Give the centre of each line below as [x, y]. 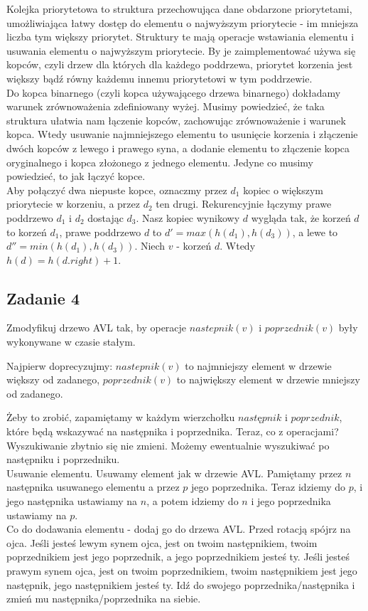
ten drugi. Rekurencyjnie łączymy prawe [244, 204]
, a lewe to [315, 232]
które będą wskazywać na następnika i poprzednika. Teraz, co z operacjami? [173, 431]
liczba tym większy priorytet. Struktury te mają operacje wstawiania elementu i [180, 37]
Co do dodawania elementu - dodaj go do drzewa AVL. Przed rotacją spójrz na [179, 529]
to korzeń [27, 232]
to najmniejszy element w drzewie [258, 365]
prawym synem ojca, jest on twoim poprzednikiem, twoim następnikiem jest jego [182, 570]
